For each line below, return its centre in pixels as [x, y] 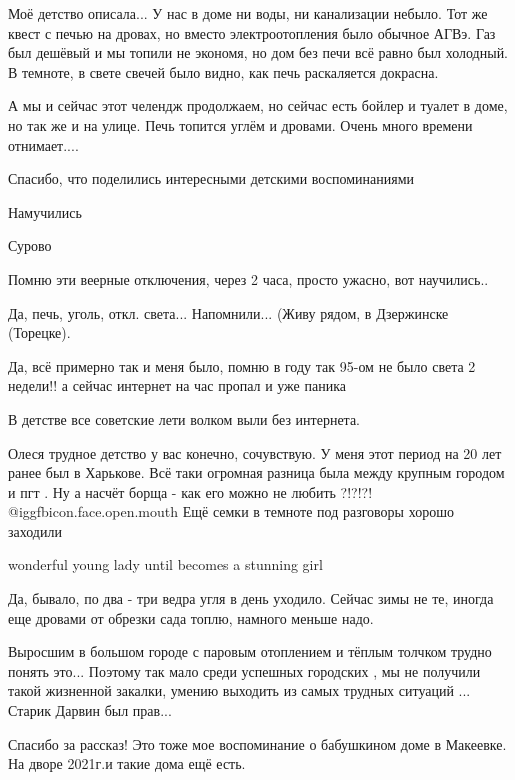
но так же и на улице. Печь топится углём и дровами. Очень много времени [240, 124]
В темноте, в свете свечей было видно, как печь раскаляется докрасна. [223, 71]
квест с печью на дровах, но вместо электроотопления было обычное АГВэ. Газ [252, 32]
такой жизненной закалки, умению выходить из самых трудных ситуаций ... [239, 690]
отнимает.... [43, 144]
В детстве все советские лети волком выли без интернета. [184, 418]
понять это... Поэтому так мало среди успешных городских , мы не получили [244, 670]
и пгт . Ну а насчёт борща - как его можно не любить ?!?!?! [190, 491]
